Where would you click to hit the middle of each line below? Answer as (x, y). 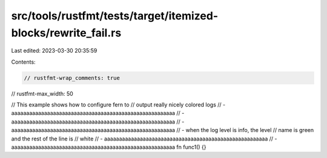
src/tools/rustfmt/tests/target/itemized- (114, 16)
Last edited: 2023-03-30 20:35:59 (54, 51)
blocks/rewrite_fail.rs (66, 33)
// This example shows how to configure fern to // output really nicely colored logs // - (118, 105)
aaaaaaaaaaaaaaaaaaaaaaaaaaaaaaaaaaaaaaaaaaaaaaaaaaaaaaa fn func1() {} (109, 147)
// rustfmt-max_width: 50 (42, 93)
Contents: (23, 62)
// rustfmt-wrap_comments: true (72, 78)
